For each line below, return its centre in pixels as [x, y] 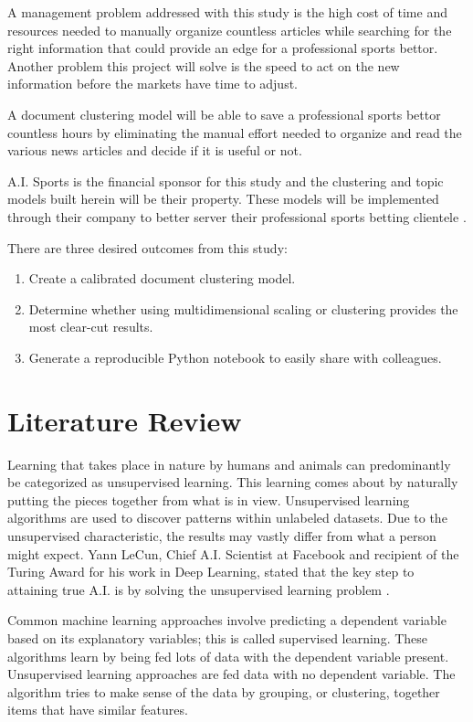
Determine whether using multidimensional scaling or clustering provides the [243, 308]
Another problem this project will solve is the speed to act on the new [204, 65]
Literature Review [125, 420]
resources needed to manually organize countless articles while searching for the [230, 30]
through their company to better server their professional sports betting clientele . [237, 216]
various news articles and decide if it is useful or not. [155, 150]
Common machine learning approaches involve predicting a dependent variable [227, 620]
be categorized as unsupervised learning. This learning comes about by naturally [233, 482]
